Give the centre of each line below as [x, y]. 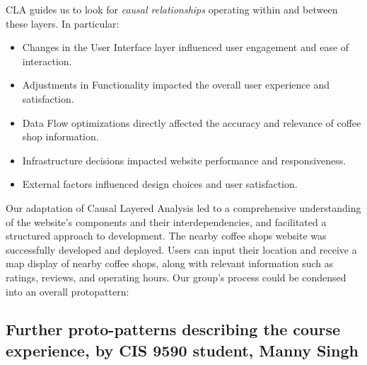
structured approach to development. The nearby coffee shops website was [166, 236]
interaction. [47, 61]
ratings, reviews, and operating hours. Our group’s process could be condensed [176, 277]
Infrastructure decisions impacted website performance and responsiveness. [184, 160]
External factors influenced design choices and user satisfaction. [160, 184]
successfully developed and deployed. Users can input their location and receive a [181, 249]
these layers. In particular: [63, 23]
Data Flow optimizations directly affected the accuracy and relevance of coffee [192, 122]
